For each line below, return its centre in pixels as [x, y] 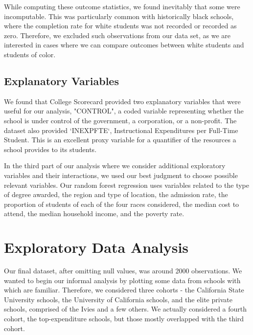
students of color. [30, 54]
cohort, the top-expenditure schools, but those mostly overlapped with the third [124, 318]
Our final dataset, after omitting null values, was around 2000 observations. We [123, 271]
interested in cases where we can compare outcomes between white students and [124, 45]
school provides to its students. [50, 149]
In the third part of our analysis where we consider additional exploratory [115, 166]
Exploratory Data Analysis [96, 247]
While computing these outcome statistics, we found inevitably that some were [122, 6]
